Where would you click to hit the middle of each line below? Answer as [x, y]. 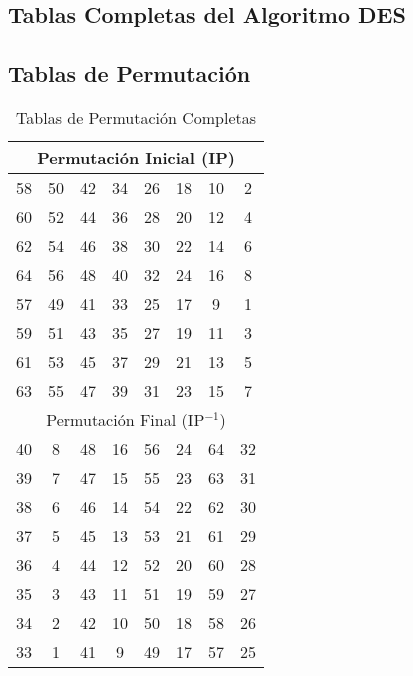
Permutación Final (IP [125, 419]
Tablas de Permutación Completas [136, 117]
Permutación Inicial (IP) [136, 157]
